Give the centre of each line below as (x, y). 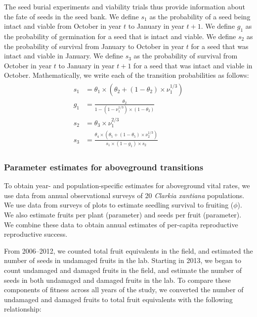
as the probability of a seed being (200, 16)
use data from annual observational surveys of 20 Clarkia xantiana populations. (124, 195)
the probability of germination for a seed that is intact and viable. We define (120, 36)
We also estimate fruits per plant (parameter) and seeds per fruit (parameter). (123, 214)
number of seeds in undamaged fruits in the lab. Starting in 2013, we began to (123, 260)
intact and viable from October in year (63, 26)
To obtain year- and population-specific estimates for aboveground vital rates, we (127, 185)
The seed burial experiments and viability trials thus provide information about (125, 6)
